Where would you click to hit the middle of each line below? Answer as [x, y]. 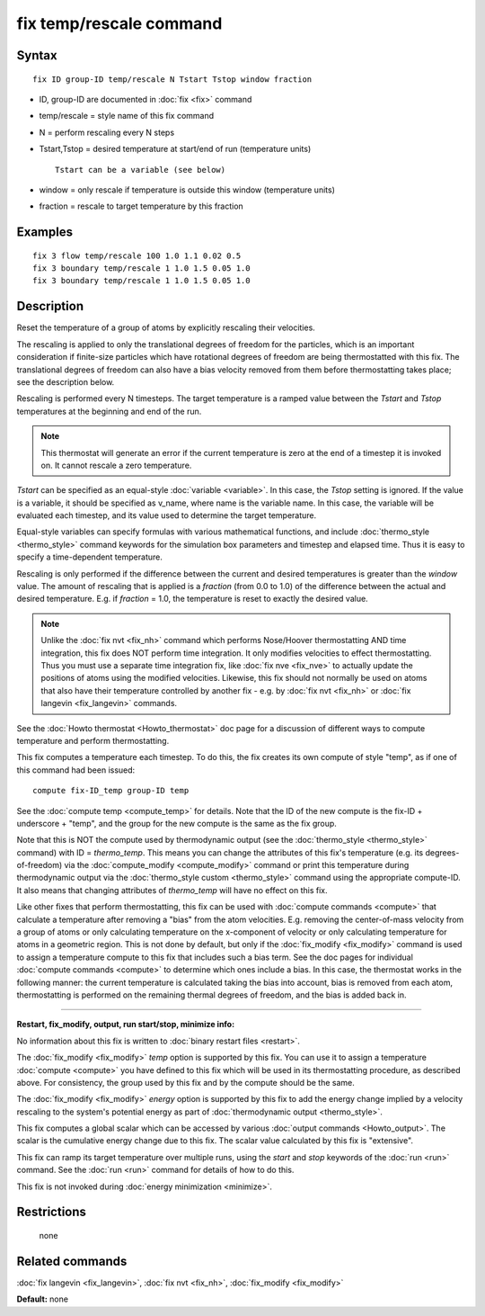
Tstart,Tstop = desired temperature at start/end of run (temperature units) [175, 149]
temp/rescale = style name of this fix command [127, 116]
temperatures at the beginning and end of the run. [109, 411]
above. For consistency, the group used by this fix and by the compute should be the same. [185, 1082]
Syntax [37, 55]
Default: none [43, 1299]
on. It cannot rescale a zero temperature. [116, 465]
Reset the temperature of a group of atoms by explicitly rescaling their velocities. [166, 327]
